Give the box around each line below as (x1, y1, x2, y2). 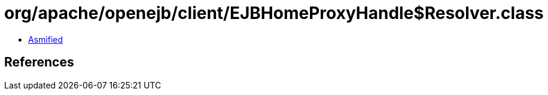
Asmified (28, 34, 63, 45)
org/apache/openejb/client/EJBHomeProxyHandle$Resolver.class (4, 3, 544, 23)
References (4, 55, 74, 70)
